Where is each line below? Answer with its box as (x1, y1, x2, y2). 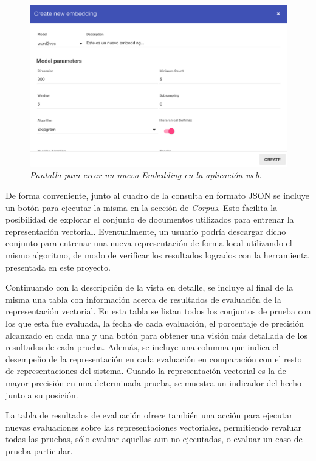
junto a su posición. (5, 388, 78, 401)
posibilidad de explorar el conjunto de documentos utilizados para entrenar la (5, 213, 294, 226)
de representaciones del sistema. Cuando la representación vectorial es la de (5, 364, 286, 377)
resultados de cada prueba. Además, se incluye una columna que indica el (5, 341, 279, 353)
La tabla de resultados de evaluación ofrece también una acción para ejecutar (5, 409, 293, 421)
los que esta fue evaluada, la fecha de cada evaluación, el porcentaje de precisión (5, 316, 304, 329)
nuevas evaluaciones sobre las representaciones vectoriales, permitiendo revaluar (5, 420, 301, 433)
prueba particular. (5, 444, 73, 457)
